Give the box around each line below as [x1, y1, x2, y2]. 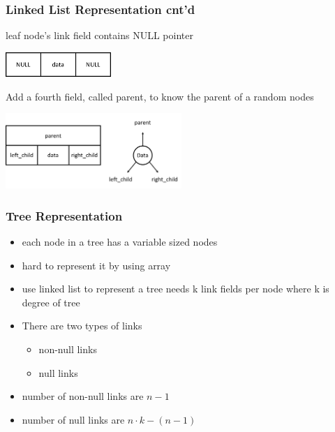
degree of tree [22, 295, 80, 309]
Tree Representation [6, 207, 123, 224]
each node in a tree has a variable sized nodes [22, 234, 218, 249]
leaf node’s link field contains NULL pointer [6, 28, 193, 43]
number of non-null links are [22, 389, 144, 403]
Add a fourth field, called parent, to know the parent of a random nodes [6, 89, 314, 103]
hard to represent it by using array [22, 258, 171, 272]
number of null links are [22, 412, 125, 426]
